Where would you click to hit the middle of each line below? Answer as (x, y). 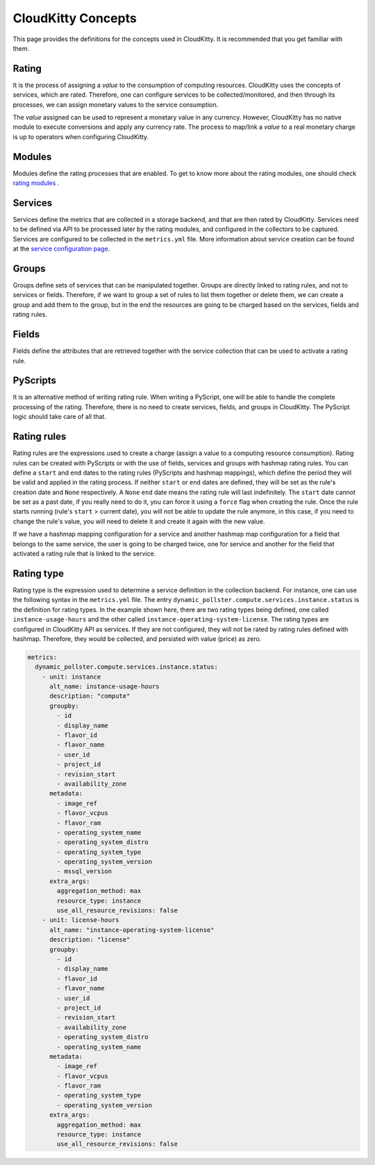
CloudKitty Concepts (75, 18)
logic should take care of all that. (60, 417)
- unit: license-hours (81, 920)
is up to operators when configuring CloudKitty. (81, 136)
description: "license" (90, 940)
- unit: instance (72, 676)
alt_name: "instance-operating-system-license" (132, 930)
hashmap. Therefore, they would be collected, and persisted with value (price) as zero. (137, 639)
